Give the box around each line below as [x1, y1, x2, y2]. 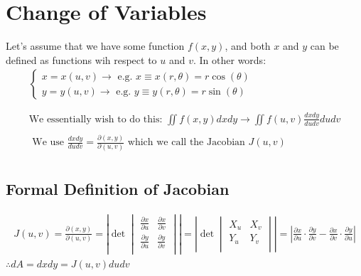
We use [32, 137, 65, 148]
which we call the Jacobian [127, 137, 245, 148]
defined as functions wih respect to [6, 52, 157, 67]
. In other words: [193, 52, 266, 67]
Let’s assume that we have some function [6, 38, 185, 53]
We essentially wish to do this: [28, 114, 163, 124]
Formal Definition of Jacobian [6, 177, 230, 199]
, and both [225, 38, 271, 53]
